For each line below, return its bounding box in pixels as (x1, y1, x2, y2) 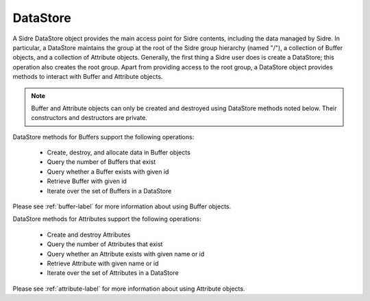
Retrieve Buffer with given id (47, 177, 127, 185)
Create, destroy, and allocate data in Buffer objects (47, 148, 191, 157)
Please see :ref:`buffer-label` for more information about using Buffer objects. (12, 202, 232, 210)
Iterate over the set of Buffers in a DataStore (47, 186, 172, 195)
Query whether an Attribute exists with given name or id (47, 250, 205, 258)
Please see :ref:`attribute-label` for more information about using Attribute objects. (12, 285, 245, 293)
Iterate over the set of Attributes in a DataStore (47, 269, 179, 277)
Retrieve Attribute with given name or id (47, 259, 159, 267)
